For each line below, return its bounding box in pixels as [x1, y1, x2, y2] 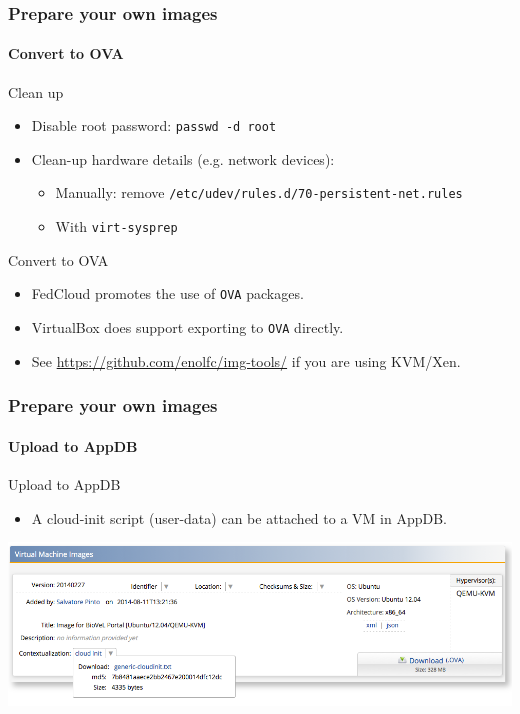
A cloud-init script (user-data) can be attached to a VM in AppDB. [31, 507, 447, 528]
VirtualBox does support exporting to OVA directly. [31, 317, 344, 338]
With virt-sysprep [55, 216, 178, 237]
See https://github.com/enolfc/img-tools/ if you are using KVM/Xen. [31, 350, 461, 371]
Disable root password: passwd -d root [31, 115, 277, 136]
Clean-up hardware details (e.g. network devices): [31, 148, 335, 169]
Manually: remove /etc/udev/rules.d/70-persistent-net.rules [55, 182, 463, 203]
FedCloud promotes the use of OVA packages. [31, 283, 304, 304]
